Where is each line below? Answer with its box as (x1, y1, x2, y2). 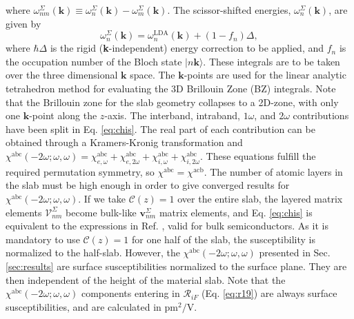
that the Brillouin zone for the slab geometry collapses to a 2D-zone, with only (6, 94, 339, 109)
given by (6, 16, 41, 30)
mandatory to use (6, 231, 80, 246)
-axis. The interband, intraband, (104, 108, 240, 123)
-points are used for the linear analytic (184, 68, 346, 82)
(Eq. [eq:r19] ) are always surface (201, 286, 337, 300)
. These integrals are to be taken (203, 54, 340, 68)
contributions (293, 108, 349, 123)
